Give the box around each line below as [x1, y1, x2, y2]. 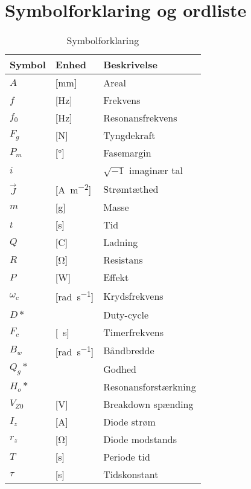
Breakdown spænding [103, 397, 194, 412]
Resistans [103, 253, 143, 267]
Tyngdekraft [103, 128, 156, 143]
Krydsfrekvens [103, 289, 164, 303]
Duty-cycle [103, 307, 149, 322]
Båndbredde [103, 343, 154, 358]
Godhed [103, 362, 137, 377]
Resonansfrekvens [103, 111, 177, 125]
